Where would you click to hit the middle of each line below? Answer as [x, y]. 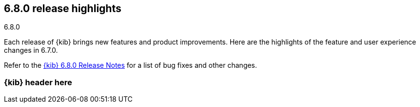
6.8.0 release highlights [63, 8]
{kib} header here [38, 82]
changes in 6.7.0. [31, 50]
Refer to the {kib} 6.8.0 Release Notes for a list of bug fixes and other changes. [130, 65]
